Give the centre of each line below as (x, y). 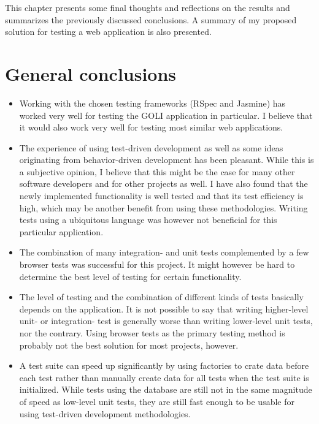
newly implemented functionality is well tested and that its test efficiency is (161, 196)
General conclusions (91, 73)
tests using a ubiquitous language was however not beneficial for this (148, 220)
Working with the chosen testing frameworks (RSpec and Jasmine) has (152, 103)
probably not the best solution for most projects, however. (129, 345)
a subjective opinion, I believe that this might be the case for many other (157, 171)
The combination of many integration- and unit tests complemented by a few (164, 252)
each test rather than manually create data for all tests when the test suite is (164, 377)
